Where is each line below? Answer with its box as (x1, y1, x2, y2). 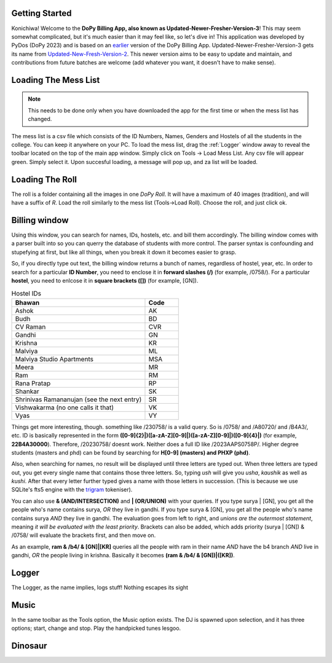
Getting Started (11, 8, 72, 18)
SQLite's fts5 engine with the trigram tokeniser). (11, 486, 133, 493)
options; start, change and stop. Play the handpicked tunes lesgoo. (11, 624, 181, 632)
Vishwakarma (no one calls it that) (15, 403, 114, 412)
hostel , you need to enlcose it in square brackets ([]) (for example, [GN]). (11, 277, 199, 284)
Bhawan (15, 298, 40, 307)
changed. (28, 116, 52, 123)
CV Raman (15, 323, 46, 331)
